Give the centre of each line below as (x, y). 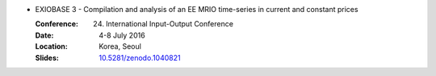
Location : (51, 46)
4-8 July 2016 (122, 35)
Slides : (47, 58)
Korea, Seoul (120, 46)
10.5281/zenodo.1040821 (140, 58)
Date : (44, 35)
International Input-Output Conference (170, 24)
